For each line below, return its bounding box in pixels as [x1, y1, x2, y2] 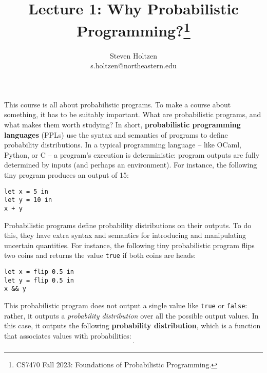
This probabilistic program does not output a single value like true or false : [4, 300, 247, 310]
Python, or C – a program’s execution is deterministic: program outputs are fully [4, 149, 260, 160]
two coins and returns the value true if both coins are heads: [4, 250, 196, 260]
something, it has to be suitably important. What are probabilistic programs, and [4, 109, 261, 120]
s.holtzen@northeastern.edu [90, 60, 177, 71]
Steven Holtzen [109, 50, 158, 61]
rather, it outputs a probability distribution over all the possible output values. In [4, 310, 259, 321]
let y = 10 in [4, 196, 52, 204]
